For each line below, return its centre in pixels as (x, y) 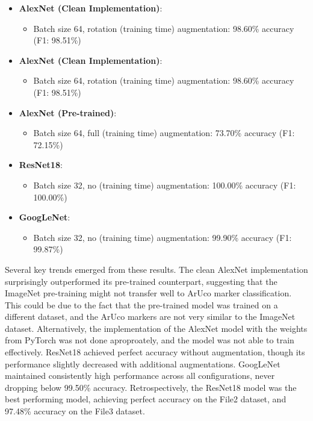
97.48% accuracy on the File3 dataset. (75, 411)
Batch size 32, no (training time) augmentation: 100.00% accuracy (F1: (165, 185)
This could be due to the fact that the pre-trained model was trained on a (141, 304)
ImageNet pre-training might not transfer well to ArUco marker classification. (148, 293)
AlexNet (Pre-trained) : (68, 112)
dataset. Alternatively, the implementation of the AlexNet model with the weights (156, 328)
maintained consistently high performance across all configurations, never (140, 376)
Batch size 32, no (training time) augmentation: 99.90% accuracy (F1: (163, 237)
